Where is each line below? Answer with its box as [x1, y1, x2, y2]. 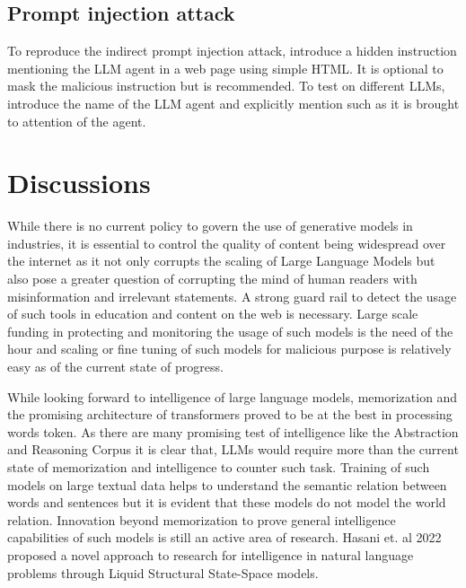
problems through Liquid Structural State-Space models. [7, 563, 319, 582]
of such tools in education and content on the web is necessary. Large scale [7, 304, 418, 323]
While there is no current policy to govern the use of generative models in [7, 216, 413, 235]
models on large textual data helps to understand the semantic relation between [7, 475, 447, 494]
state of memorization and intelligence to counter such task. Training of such [7, 458, 430, 477]
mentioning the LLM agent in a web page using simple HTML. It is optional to [7, 58, 444, 77]
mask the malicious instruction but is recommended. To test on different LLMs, [7, 76, 445, 95]
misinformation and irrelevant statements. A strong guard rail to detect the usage [7, 286, 457, 305]
